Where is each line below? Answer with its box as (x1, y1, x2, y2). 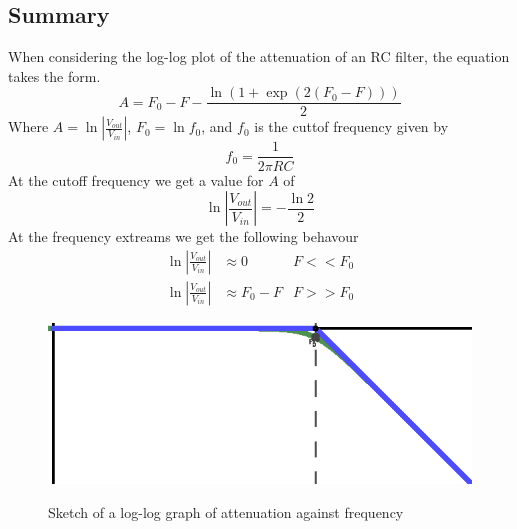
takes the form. (8, 65, 101, 86)
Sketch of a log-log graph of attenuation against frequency (48, 501, 404, 522)
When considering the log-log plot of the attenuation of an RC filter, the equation (8, 46, 510, 67)
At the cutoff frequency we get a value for (8, 169, 264, 190)
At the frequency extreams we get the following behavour (8, 226, 359, 247)
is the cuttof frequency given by (254, 116, 449, 137)
